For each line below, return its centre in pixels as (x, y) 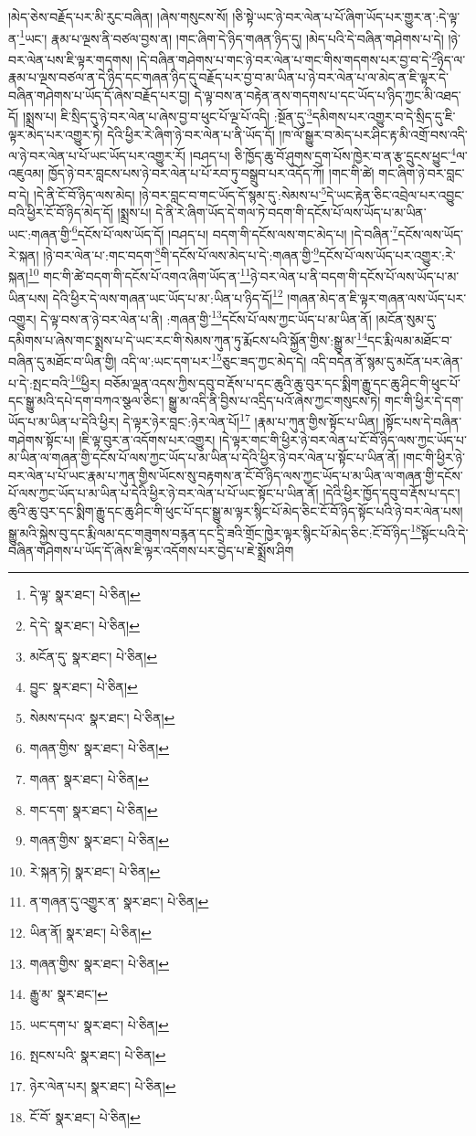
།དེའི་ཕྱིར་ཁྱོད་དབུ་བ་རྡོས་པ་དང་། (391, 493)
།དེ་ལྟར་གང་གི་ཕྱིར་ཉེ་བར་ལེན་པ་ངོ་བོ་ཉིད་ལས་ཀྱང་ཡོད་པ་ (343, 439)
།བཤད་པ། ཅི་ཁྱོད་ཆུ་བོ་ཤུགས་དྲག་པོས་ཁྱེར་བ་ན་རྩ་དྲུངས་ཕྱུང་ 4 (323, 154)
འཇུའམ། (26, 173)
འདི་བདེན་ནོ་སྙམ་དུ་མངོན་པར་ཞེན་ (386, 361)
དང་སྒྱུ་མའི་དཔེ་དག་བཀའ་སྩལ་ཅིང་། (86, 400)
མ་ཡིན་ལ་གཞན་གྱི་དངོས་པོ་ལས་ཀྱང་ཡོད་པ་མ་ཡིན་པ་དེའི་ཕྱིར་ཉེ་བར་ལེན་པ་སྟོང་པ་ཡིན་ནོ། (204, 457)
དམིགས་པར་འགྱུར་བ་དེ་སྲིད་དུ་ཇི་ (384, 116)
